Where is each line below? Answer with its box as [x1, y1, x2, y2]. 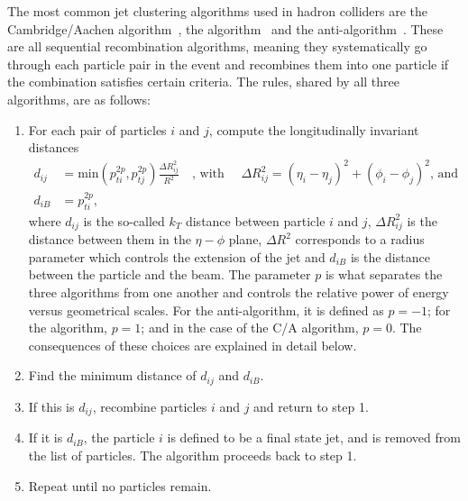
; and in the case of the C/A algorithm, [141, 318, 359, 337]
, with [191, 168, 225, 181]
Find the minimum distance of [28, 366, 197, 385]
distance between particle [185, 211, 326, 230]
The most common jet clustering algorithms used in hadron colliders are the [7, 2, 428, 20]
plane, [228, 230, 262, 249]
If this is [28, 396, 75, 415]
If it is [28, 428, 63, 447]
